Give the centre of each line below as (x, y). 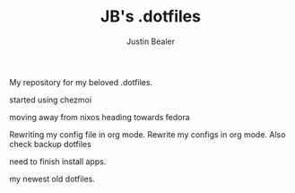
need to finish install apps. (58, 161)
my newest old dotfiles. (52, 179)
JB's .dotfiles (151, 17)
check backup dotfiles (50, 144)
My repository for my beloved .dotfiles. (81, 82)
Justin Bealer (151, 41)
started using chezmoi (51, 100)
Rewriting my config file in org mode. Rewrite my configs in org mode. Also (147, 134)
